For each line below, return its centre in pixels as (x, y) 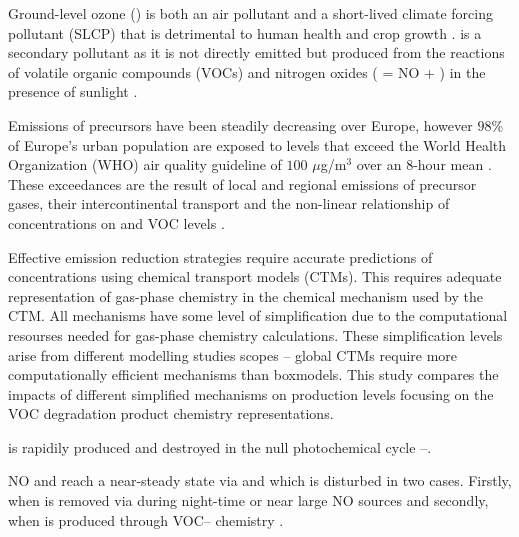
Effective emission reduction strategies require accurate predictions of (220, 256)
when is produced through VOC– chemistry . (146, 519)
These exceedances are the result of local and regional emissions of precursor (242, 183)
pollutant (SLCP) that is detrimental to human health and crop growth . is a (245, 32)
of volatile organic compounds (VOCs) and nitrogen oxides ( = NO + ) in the (247, 71)
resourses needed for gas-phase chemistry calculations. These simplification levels (255, 334)
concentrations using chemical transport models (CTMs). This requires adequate (255, 276)
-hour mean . (452, 164)
